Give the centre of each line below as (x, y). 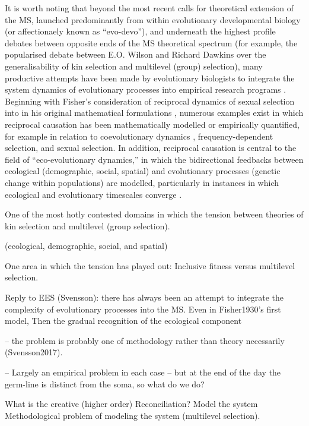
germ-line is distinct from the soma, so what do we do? (105, 384)
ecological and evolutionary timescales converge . (93, 194)
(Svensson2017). (34, 352)
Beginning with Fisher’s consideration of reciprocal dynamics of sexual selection (150, 101)
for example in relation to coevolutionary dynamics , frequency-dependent (139, 136)
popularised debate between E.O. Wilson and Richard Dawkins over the (136, 54)
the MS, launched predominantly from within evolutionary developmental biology (153, 19)
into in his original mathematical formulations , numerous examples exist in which (154, 113)
